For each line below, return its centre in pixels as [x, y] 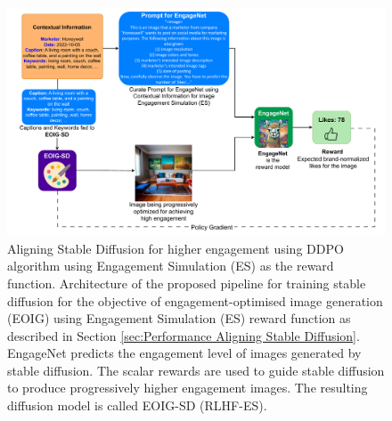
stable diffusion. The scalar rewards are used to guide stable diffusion [196, 370]
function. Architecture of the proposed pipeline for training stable [187, 283]
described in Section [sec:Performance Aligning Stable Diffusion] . [184, 335]
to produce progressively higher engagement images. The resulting [188, 388]
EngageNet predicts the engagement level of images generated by [184, 353]
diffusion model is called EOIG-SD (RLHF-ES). [137, 405]
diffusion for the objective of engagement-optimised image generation [195, 300]
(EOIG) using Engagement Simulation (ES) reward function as [179, 318]
